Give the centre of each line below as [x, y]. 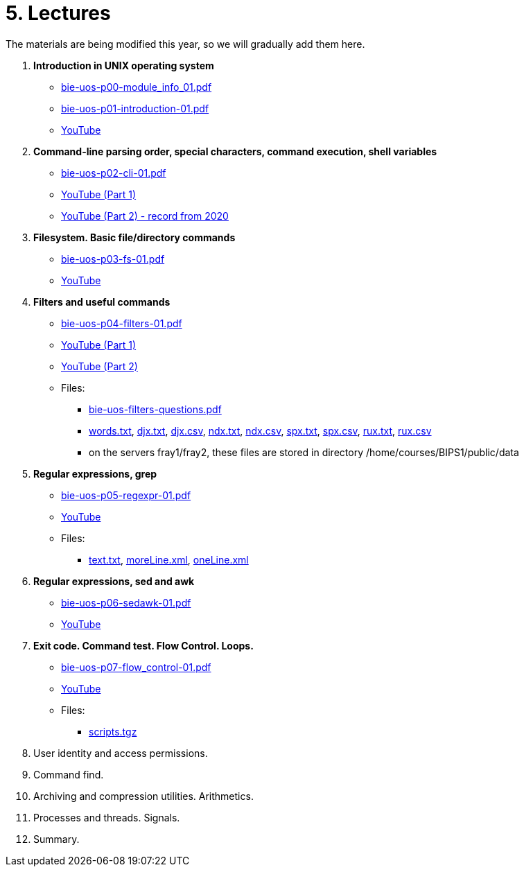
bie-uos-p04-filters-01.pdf [122, 323]
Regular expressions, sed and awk [114, 581]
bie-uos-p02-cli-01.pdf [114, 173]
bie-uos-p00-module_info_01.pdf [137, 87]
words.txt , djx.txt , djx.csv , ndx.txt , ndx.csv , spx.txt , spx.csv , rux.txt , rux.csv [260, 430]
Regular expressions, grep [95, 473]
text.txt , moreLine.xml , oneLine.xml [169, 559]
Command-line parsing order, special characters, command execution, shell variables [235, 151]
